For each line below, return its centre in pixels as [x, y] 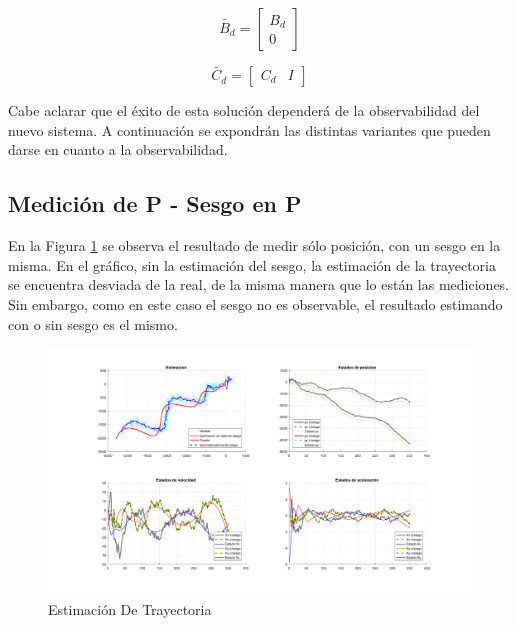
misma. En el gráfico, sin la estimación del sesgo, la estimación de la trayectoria [252, 264]
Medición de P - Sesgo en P [155, 203]
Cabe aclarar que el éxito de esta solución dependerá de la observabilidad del [244, 110]
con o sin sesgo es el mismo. [93, 323]
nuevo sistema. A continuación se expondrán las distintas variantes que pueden [249, 129]
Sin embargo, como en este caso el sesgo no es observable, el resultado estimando [255, 303]
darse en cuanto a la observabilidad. [118, 149]
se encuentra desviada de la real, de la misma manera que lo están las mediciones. [259, 284]
